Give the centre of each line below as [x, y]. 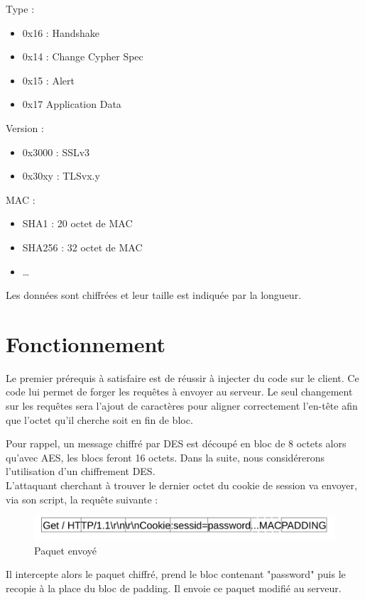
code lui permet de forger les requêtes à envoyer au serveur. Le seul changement [179, 392]
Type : [20, 9]
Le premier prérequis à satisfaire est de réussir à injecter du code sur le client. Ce [182, 377]
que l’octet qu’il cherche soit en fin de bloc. [99, 419]
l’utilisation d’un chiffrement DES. [81, 471]
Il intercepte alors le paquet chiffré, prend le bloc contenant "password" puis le [176, 574]
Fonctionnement [86, 343]
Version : [25, 127]
